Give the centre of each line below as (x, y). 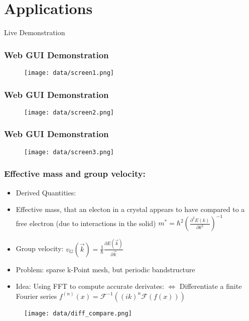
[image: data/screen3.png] (69, 152)
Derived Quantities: (46, 192)
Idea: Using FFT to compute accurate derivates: (90, 286)
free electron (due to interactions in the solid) (86, 223)
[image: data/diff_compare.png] (78, 313)
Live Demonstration (35, 32)
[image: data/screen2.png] (69, 112)
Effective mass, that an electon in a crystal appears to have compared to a (130, 209)
